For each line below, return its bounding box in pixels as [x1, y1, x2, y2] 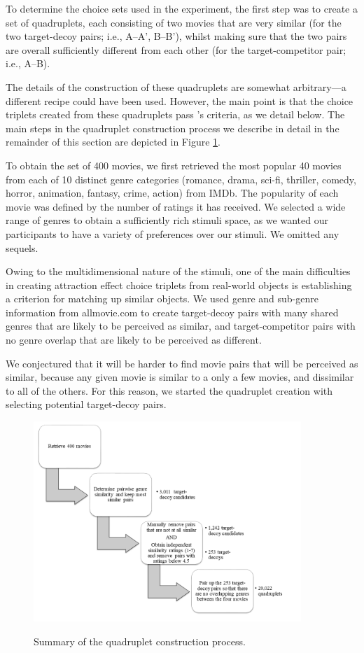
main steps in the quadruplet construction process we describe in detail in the [6, 120, 339, 135]
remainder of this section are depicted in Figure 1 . [6, 134, 220, 149]
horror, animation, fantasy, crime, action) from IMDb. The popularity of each [6, 185, 339, 200]
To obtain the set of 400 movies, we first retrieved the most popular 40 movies [6, 157, 342, 172]
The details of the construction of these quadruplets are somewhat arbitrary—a [6, 79, 346, 94]
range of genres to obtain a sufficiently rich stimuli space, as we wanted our [6, 213, 328, 227]
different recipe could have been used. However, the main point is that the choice [6, 93, 353, 108]
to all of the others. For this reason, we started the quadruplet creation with [6, 383, 333, 398]
